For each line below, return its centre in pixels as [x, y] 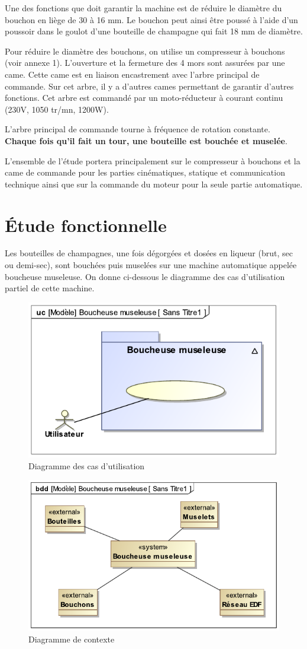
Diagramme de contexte [72, 639]
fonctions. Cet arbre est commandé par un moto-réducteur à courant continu [144, 98]
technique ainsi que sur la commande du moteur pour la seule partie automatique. [154, 184]
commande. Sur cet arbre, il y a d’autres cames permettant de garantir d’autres [149, 86]
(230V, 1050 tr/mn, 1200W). [57, 109]
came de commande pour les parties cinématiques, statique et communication [145, 172]
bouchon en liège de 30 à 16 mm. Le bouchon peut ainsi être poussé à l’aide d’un [151, 19]
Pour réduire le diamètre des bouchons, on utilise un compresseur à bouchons [145, 51]
